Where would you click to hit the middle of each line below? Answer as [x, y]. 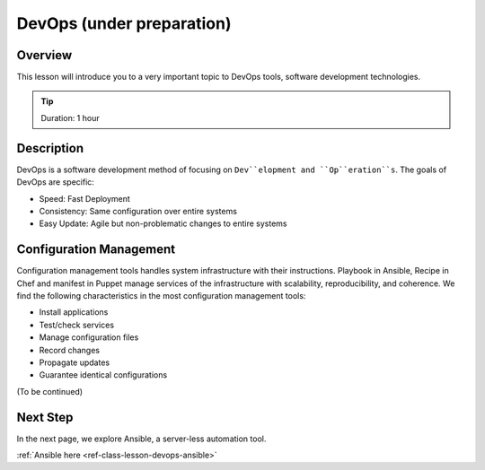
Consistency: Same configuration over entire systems [138, 211]
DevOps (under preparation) [124, 23]
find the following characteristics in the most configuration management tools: [161, 296]
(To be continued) [50, 391]
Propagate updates [75, 362]
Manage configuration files [89, 337]
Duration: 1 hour [70, 117]
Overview [44, 55]
